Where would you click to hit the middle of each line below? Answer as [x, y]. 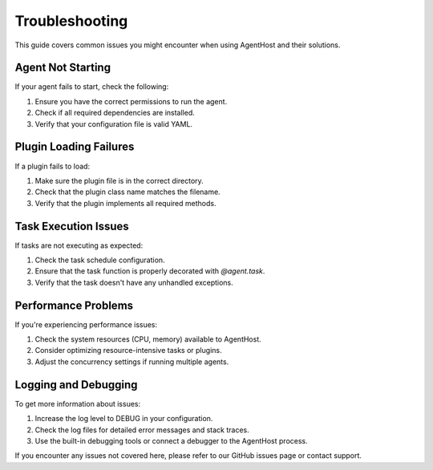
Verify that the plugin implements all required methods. [125, 203]
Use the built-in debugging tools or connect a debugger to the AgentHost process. [171, 440]
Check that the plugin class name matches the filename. [127, 192]
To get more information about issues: [78, 403]
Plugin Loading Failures [75, 147]
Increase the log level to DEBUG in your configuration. [124, 419]
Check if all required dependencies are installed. [115, 113]
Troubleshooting [71, 21]
